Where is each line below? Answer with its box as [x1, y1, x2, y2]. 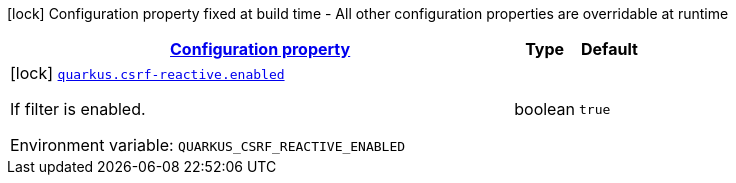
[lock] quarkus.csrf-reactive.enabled [10, 63, 285, 83]
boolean [514, 99, 576, 119]
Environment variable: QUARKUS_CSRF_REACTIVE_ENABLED [10, 135, 406, 155]
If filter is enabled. [10, 99, 146, 119]
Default [581, 39, 638, 59]
